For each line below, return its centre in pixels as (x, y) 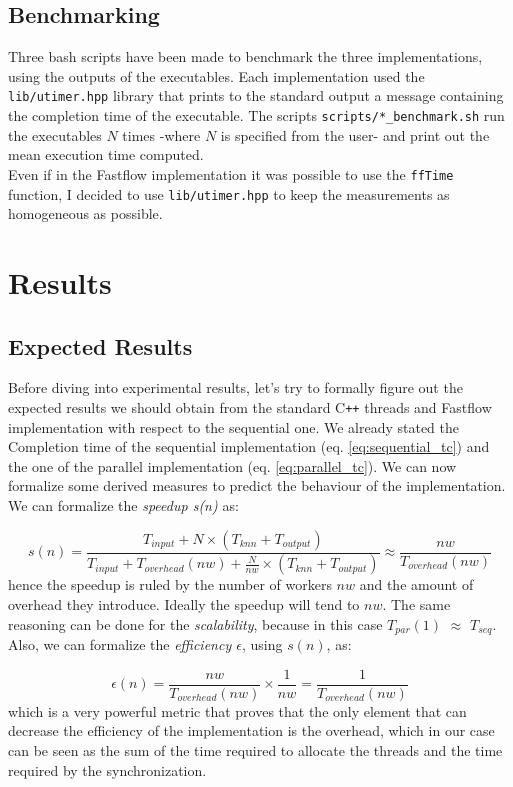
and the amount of (416, 584)
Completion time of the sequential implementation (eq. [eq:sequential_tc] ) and (249, 446)
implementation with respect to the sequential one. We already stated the (234, 426)
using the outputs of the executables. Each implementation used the (216, 75)
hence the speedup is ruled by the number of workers (170, 584)
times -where (161, 134)
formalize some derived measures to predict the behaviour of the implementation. (257, 485)
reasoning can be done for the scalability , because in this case (195, 623)
